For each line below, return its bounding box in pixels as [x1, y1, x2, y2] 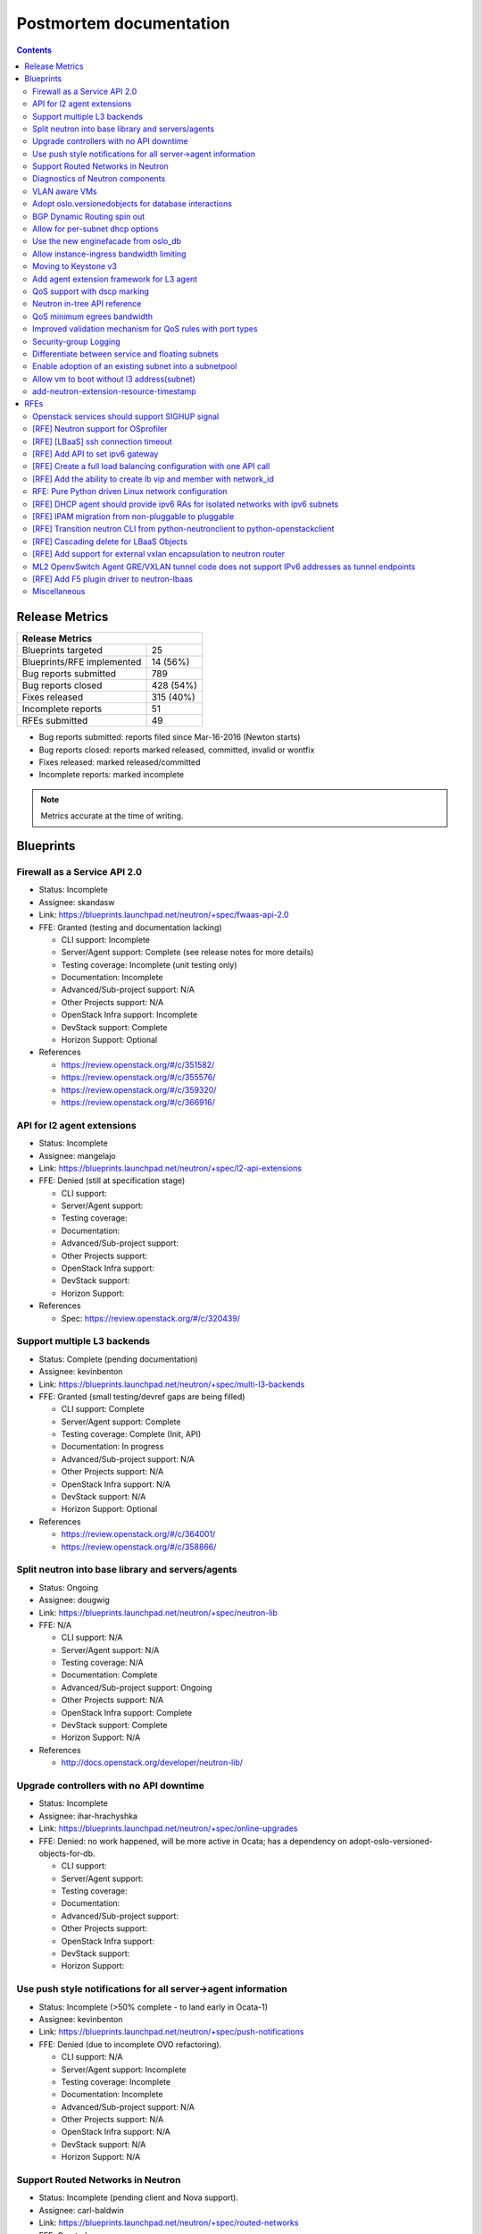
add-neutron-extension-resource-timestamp [32, 386, 196, 397]
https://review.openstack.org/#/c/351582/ [61, 1059, 215, 1070]
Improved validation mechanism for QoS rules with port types [32, 323, 258, 334]
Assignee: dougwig [38, 1595, 111, 1606]
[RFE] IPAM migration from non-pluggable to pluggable [32, 511, 235, 522]
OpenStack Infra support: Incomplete [61, 1010, 198, 1020]
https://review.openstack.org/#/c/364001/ [61, 1529, 216, 1540]
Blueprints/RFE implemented [21, 656, 142, 668]
